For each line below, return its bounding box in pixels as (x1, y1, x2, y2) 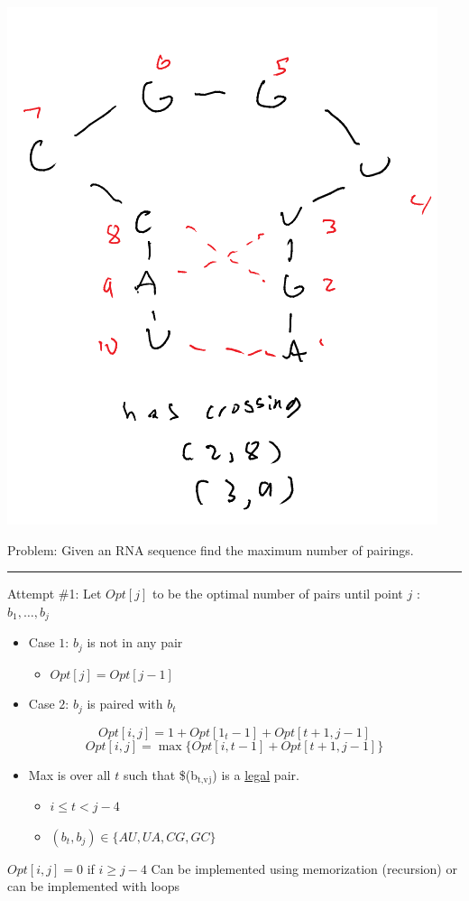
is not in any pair (87, 633, 183, 652)
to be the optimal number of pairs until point (152, 584, 403, 603)
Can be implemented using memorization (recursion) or (151, 859, 457, 878)
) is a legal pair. (212, 765, 299, 784)
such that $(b (123, 765, 198, 784)
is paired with (87, 694, 163, 713)
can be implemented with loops (7, 877, 180, 896)
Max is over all (28, 765, 111, 784)
